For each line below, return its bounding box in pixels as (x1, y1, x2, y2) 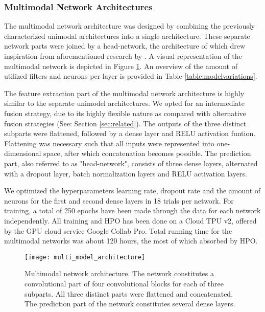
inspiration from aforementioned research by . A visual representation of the (4, 51, 242, 61)
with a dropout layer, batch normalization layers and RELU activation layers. (4, 168, 247, 179)
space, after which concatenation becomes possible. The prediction (43, 148, 251, 159)
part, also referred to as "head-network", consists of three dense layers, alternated (4, 158, 258, 168)
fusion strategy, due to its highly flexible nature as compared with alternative (4, 107, 246, 118)
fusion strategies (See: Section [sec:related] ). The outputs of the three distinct (4, 118, 247, 128)
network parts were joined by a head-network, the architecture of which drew (4, 40, 246, 51)
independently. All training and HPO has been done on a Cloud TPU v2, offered (4, 215, 257, 226)
